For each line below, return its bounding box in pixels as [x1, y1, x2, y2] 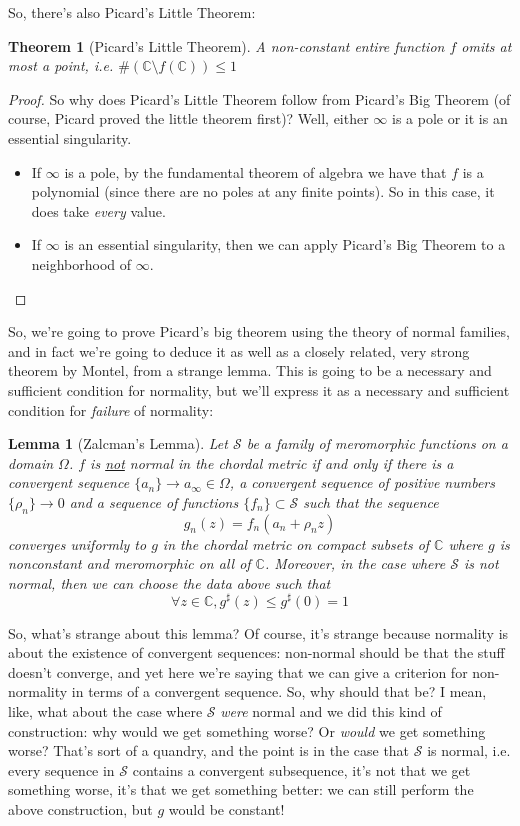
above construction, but [8, 798, 153, 819]
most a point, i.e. [8, 55, 114, 76]
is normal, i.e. [427, 740, 511, 761]
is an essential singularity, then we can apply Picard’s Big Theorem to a [64, 234, 506, 255]
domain [8, 452, 54, 473]
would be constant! [168, 798, 285, 819]
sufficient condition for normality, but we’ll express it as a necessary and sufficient [8, 379, 510, 400]
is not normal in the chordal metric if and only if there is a [90, 452, 454, 473]
